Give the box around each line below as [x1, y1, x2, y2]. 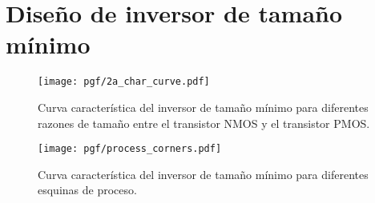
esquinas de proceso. [38, 181, 137, 198]
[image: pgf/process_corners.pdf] [38, 143, 222, 155]
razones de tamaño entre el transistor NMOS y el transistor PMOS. [38, 114, 370, 131]
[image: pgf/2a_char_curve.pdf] [38, 76, 210, 88]
